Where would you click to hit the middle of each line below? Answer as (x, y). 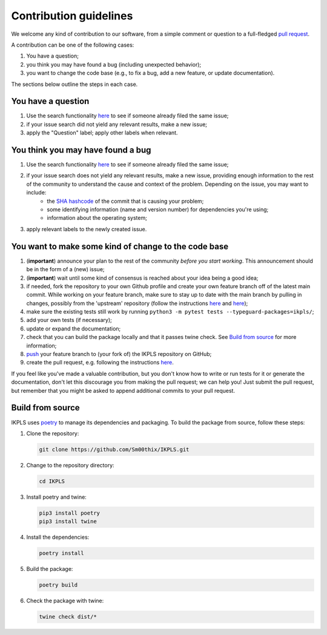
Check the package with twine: (65, 601)
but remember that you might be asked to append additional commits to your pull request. (123, 390)
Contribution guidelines (72, 16)
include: (36, 192)
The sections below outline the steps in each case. (74, 84)
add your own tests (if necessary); (69, 320)
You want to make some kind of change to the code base (120, 246)
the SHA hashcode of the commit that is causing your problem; (125, 201)
